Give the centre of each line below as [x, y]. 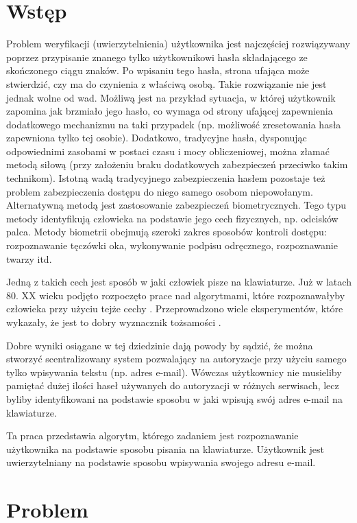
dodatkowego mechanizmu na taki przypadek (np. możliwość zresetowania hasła [174, 124]
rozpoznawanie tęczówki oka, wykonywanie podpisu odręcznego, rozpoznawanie [172, 245]
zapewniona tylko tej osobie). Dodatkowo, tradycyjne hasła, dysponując [157, 138]
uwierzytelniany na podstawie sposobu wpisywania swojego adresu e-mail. [161, 462]
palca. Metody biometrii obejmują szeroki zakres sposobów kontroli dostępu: [167, 232]
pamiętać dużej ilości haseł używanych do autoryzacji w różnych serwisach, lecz [173, 385]
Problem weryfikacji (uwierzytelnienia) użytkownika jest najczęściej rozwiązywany [178, 44]
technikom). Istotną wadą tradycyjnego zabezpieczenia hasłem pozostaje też [166, 178]
